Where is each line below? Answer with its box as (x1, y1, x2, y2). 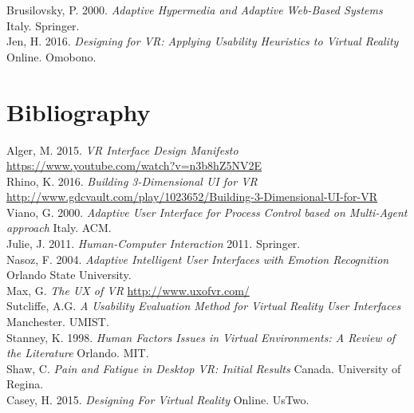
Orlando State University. (6, 266, 132, 283)
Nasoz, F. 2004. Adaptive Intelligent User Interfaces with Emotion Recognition (6, 250, 389, 267)
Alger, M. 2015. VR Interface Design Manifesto (6, 141, 239, 158)
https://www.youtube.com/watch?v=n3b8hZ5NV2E (6, 157, 262, 174)
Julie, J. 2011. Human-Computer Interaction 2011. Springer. (6, 235, 301, 252)
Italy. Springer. (6, 17, 80, 33)
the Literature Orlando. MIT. (6, 344, 149, 361)
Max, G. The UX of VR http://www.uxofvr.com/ (6, 281, 250, 298)
